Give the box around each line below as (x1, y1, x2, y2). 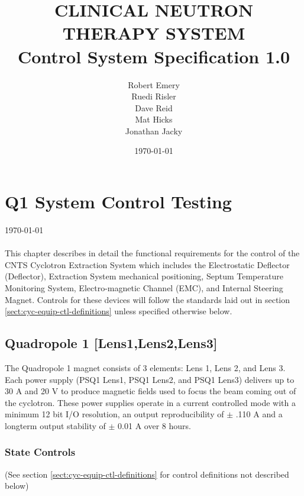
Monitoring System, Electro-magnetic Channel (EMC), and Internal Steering (5, 281, 283, 294)
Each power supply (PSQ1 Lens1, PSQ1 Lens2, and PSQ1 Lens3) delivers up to (5, 373, 295, 385)
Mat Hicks (135, 113, 173, 125)
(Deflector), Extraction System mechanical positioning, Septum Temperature (5, 270, 283, 282)
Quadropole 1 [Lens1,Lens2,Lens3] (5, 334, 218, 352)
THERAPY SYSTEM (62, 21, 245, 45)
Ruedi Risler (131, 90, 176, 102)
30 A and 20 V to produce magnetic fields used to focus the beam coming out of (5, 385, 296, 397)
